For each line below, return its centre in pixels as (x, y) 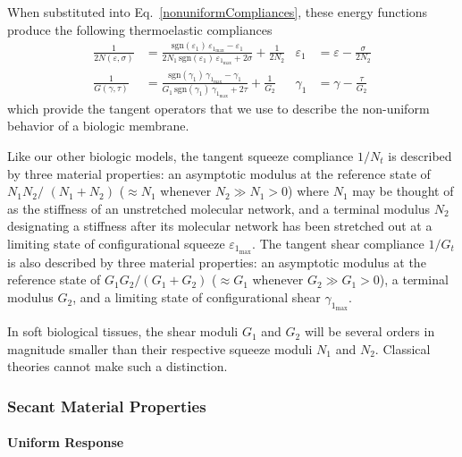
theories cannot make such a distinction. (118, 366)
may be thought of (403, 191)
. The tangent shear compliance (338, 243)
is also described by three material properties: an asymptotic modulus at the (217, 262)
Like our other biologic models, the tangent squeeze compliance (181, 156)
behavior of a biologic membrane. (98, 126)
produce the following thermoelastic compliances (140, 29)
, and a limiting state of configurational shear (197, 297)
